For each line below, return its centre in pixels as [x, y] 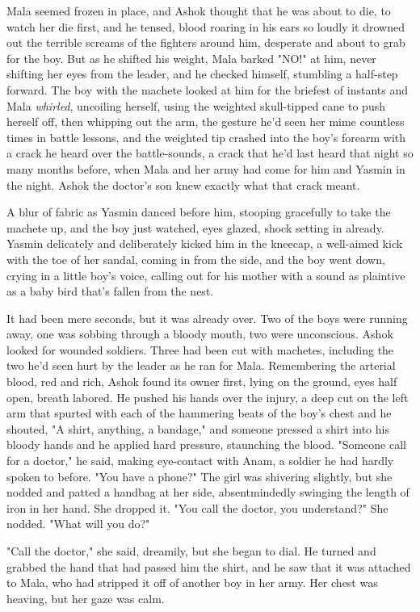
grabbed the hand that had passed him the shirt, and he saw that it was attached [209, 566]
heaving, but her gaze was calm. [86, 598]
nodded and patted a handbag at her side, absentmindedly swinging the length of [208, 492]
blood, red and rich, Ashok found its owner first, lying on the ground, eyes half [202, 381]
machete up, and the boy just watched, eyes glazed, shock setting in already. [195, 227]
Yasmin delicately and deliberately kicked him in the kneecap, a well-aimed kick [205, 243]
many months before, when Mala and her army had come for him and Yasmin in [206, 168]
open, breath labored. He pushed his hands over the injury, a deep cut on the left [208, 397]
